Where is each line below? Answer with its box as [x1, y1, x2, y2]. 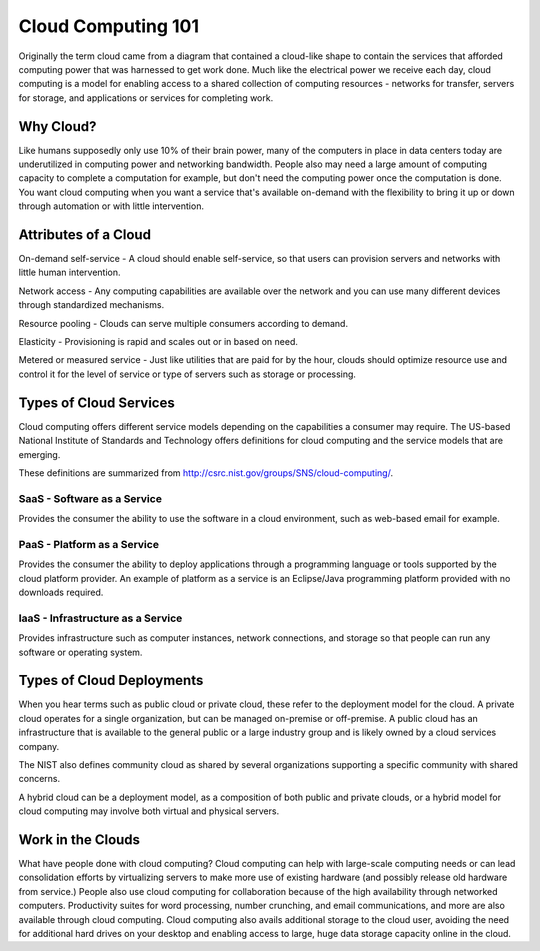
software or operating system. [18, 646, 143, 658]
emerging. [18, 448, 61, 460]
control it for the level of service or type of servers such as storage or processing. [18, 368, 357, 380]
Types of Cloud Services [18, 394, 175, 411]
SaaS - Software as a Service [18, 491, 162, 505]
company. [18, 740, 60, 752]
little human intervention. [18, 266, 121, 279]
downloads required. [18, 586, 104, 598]
